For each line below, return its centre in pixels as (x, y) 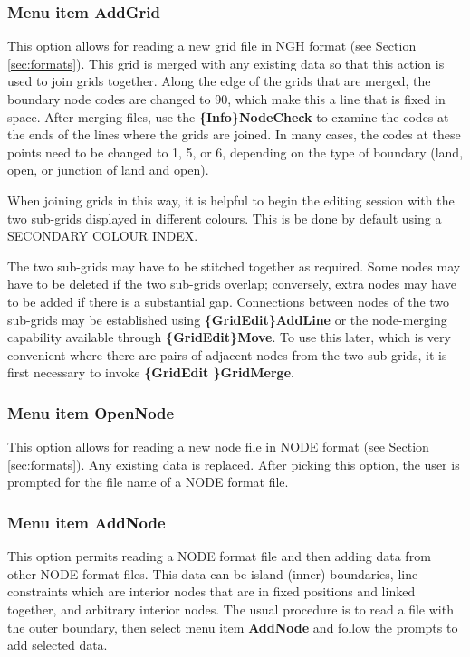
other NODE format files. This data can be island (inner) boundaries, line (213, 573)
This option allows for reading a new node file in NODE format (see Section (218, 447)
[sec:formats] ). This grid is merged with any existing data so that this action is (226, 63)
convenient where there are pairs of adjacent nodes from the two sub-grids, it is (227, 354)
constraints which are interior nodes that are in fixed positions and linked (211, 591)
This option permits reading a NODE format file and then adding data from (219, 556)
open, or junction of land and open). (108, 170)
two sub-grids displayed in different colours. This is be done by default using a (225, 218)
